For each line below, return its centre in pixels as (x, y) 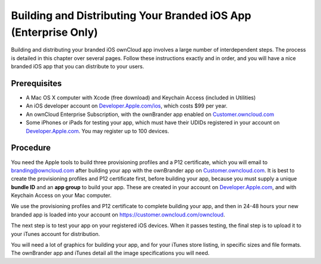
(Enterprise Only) (54, 32)
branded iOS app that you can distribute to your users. (78, 67)
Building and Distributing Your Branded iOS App (131, 15)
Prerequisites (36, 83)
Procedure (31, 148)
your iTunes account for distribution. (56, 234)
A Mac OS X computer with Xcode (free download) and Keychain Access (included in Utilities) (141, 98)
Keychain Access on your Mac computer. (61, 196)
